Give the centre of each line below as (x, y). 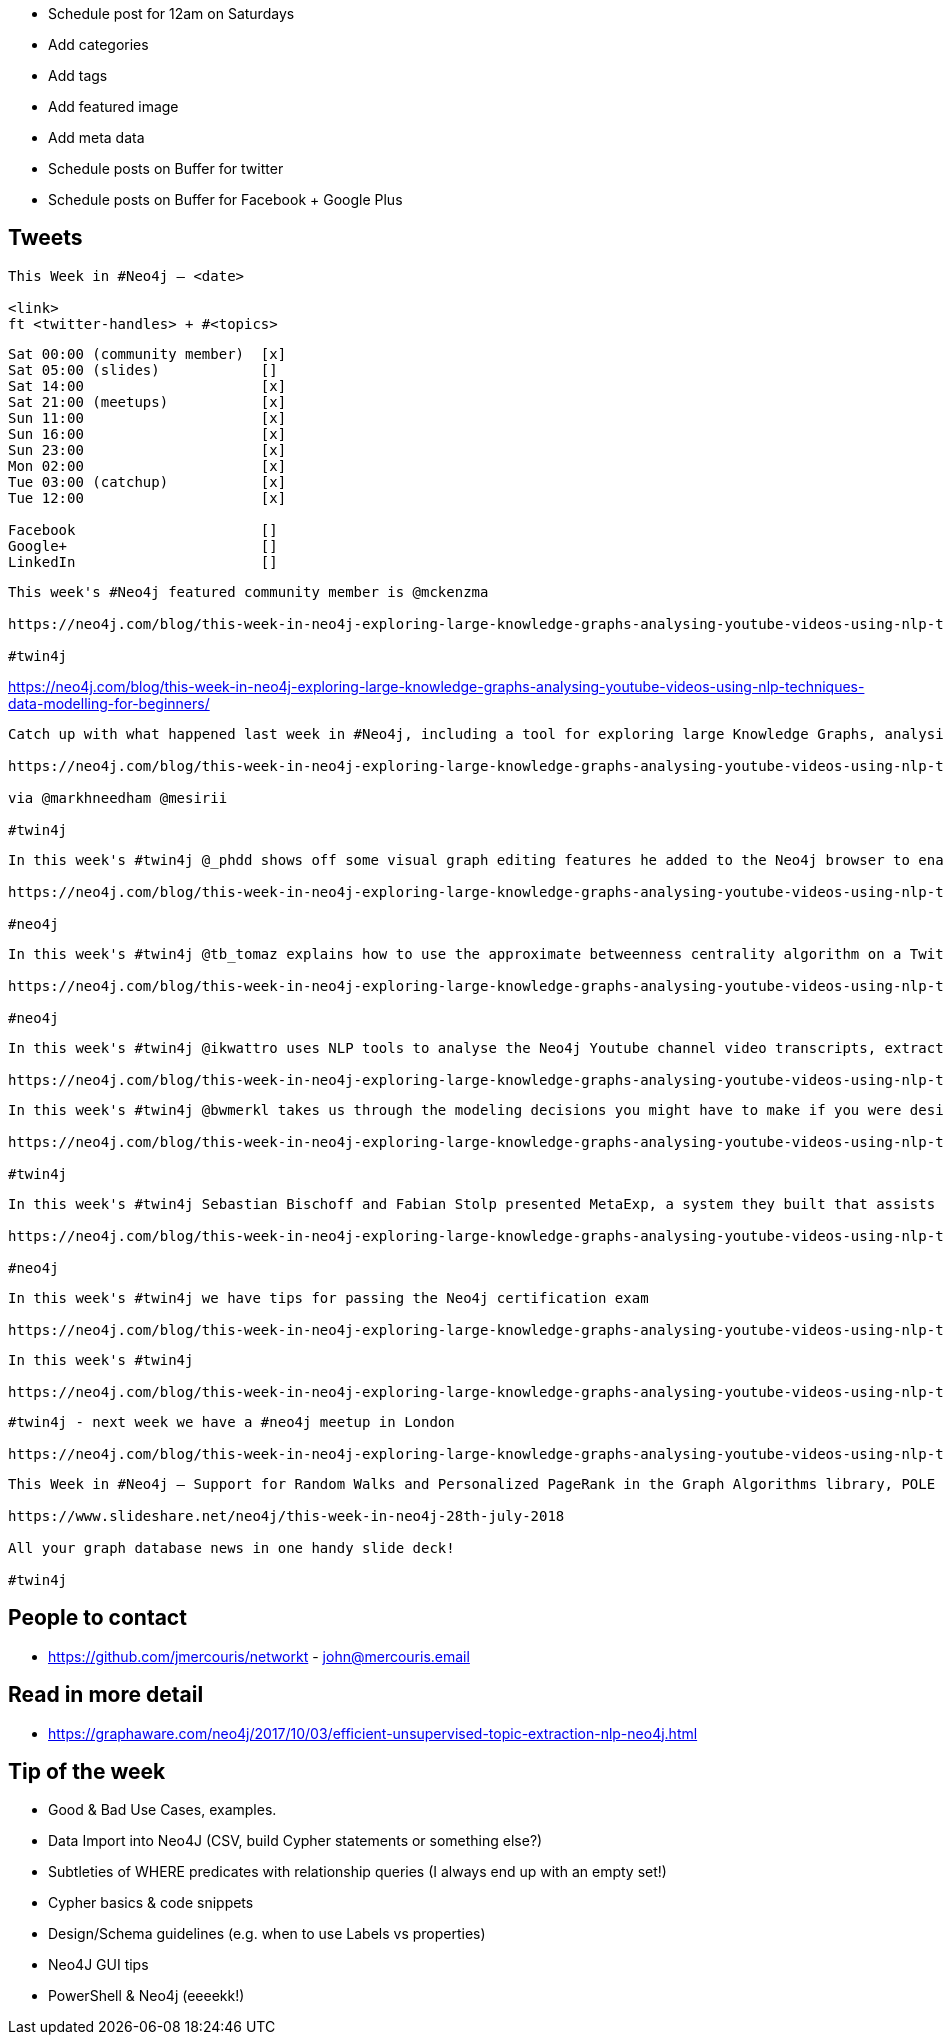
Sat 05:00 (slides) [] (143, 369)
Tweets (45, 238)
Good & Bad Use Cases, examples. (162, 1810)
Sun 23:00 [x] (147, 449)
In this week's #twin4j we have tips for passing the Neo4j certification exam (328, 1297)
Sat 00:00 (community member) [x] (147, 353)
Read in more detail (106, 1695)
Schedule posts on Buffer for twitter (166, 168)
